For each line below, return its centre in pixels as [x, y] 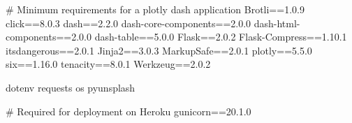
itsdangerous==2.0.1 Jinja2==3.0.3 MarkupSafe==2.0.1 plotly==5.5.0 [159, 50]
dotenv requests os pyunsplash [71, 87]
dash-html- [277, 23]
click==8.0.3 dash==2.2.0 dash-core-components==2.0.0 [129, 23]
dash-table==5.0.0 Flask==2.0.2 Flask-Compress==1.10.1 [221, 37]
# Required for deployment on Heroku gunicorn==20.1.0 [129, 111]
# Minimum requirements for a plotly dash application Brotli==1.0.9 [155, 9]
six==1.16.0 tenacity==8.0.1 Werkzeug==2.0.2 [108, 64]
